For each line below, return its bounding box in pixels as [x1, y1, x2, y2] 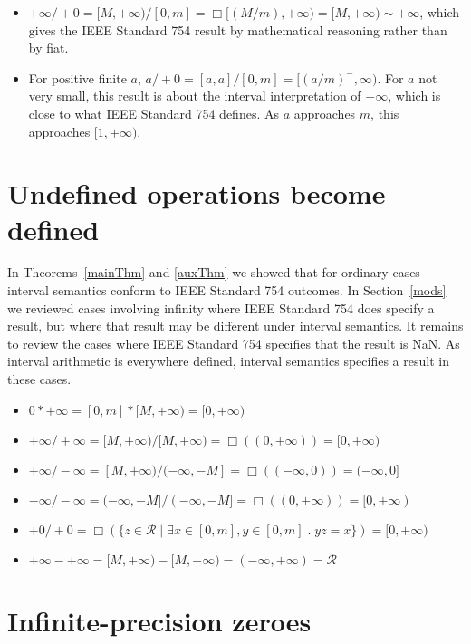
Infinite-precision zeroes [7, 601, 312, 639]
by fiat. [28, 38, 69, 57]
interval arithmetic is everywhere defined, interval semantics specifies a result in [7, 351, 449, 370]
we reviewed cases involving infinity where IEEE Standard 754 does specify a [7, 298, 435, 317]
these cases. [7, 370, 72, 389]
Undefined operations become [7, 175, 386, 212]
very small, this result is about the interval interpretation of [28, 86, 361, 105]
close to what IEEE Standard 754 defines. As [28, 103, 279, 122]
